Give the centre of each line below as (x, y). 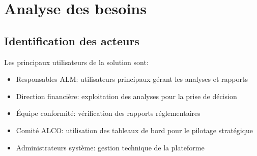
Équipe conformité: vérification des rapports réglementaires (108, 113)
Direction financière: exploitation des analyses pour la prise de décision (126, 96)
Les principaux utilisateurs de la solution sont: (76, 62)
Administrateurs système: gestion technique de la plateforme (110, 147)
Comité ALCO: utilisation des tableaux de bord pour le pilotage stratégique (135, 130)
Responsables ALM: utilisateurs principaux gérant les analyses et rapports (132, 79)
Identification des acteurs (72, 40)
